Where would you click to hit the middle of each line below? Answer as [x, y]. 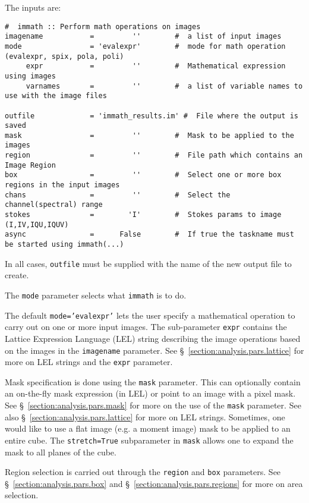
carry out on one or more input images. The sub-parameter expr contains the [146, 327]
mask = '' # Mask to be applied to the [149, 135]
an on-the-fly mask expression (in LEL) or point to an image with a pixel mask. [150, 393]
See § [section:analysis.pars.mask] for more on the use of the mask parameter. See [153, 405]
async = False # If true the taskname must [149, 235]
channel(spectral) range [54, 205]
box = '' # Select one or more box [143, 175]
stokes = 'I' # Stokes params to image [143, 215]
